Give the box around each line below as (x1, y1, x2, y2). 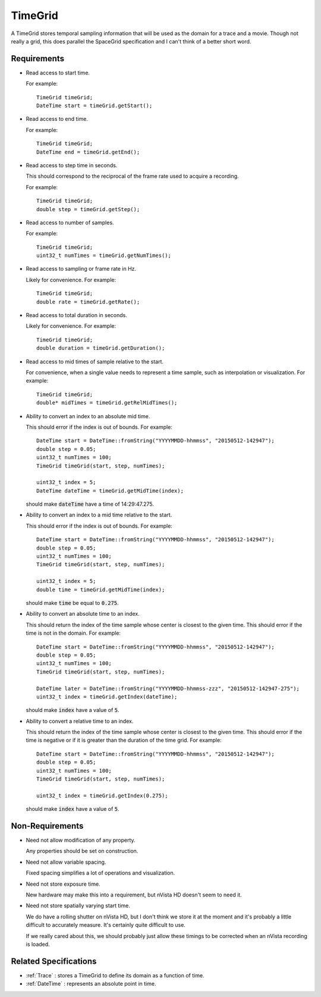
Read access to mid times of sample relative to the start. (26, 358, 163, 365)
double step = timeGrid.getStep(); (36, 206, 140, 212)
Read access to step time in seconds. (26, 161, 118, 169)
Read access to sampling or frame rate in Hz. (26, 265, 137, 272)
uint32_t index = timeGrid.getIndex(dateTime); (36, 693, 178, 700)
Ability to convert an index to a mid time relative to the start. (26, 512, 172, 519)
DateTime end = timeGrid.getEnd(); (36, 149, 140, 155)
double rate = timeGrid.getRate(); (36, 298, 140, 305)
